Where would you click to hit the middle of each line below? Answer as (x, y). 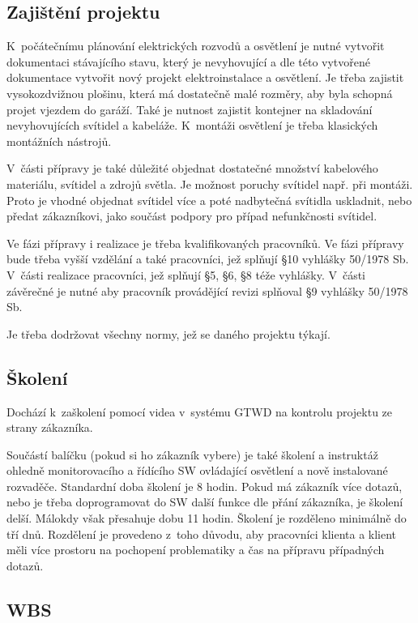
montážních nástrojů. (59, 141)
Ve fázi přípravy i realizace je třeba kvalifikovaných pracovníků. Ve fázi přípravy (205, 243)
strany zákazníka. (50, 427)
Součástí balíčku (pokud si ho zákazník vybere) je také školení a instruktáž (192, 454)
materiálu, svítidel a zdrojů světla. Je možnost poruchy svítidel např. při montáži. (210, 183)
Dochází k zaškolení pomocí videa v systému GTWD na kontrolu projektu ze (200, 411)
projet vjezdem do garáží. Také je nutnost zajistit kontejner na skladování (190, 109)
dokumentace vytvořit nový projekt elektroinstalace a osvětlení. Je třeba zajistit (205, 77)
